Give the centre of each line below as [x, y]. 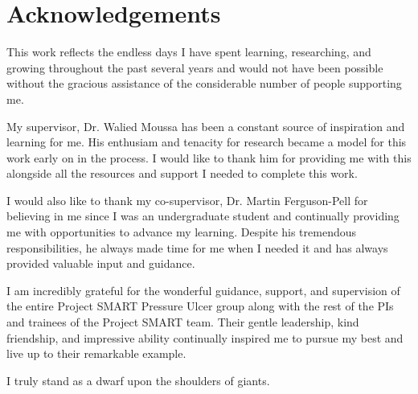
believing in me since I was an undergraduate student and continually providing [203, 216]
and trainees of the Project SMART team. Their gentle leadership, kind [183, 322]
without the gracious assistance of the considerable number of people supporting [204, 83]
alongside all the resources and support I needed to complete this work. [182, 173]
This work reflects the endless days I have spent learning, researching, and [189, 52]
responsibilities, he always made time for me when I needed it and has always [197, 247]
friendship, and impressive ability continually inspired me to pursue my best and [205, 337]
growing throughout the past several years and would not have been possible [195, 67]
